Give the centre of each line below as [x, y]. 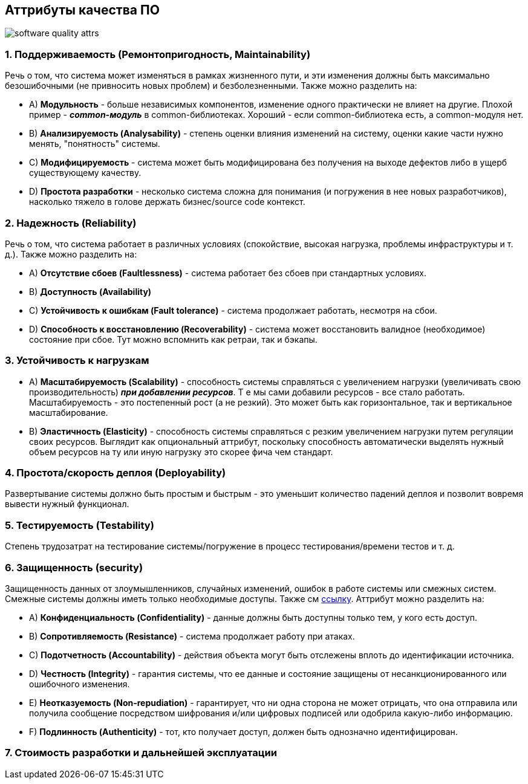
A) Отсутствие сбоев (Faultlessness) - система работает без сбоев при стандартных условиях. [228, 273]
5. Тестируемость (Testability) [80, 525]
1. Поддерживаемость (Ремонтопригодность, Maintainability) [158, 54]
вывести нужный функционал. [67, 504]
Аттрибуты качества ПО [82, 10]
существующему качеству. [85, 173]
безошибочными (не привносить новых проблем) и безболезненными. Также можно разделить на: [211, 86]
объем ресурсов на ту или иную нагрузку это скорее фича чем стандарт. [181, 452]
